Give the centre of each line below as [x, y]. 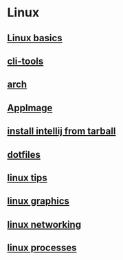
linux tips [27, 177]
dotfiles [24, 155]
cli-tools [25, 61]
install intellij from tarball [61, 131]
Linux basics [35, 38]
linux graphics [38, 201]
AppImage [30, 108]
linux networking [44, 224]
